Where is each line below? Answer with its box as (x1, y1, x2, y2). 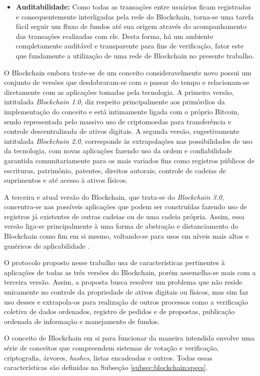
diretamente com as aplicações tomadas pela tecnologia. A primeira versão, (4, 86, 234, 97)
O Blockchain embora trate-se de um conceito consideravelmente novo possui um (4, 67, 251, 77)
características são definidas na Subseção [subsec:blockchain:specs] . (4, 362, 208, 373)
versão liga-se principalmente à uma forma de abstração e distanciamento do (4, 221, 238, 231)
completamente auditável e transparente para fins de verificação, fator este (15, 40, 244, 51)
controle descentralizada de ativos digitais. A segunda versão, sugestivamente (4, 126, 239, 136)
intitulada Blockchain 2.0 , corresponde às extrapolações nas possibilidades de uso (4, 135, 252, 146)
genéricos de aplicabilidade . (4, 240, 90, 251)
